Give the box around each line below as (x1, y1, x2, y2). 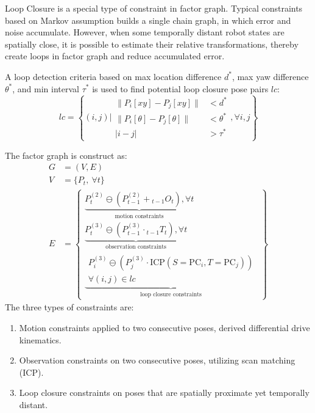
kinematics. (19, 333, 62, 346)
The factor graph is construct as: (5, 148, 127, 161)
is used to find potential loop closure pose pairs (92, 82, 269, 95)
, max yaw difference (232, 70, 309, 82)
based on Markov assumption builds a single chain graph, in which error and (5, 13, 291, 26)
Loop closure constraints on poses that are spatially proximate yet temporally (19, 386, 310, 399)
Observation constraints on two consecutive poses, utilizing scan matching (19, 354, 296, 367)
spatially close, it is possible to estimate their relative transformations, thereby (5, 37, 299, 50)
